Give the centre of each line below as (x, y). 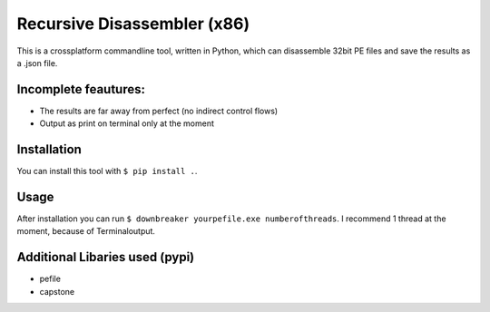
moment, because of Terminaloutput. (86, 231)
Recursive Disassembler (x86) (133, 24)
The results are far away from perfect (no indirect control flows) (159, 111)
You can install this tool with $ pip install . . (107, 171)
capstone (57, 291)
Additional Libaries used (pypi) (106, 257)
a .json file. (37, 63)
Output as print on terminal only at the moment (127, 123)
